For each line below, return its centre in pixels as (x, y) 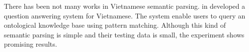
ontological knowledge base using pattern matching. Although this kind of (115, 25)
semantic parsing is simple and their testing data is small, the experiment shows (124, 34)
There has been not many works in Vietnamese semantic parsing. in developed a (125, 6)
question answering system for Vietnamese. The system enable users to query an (125, 15)
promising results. (31, 44)
